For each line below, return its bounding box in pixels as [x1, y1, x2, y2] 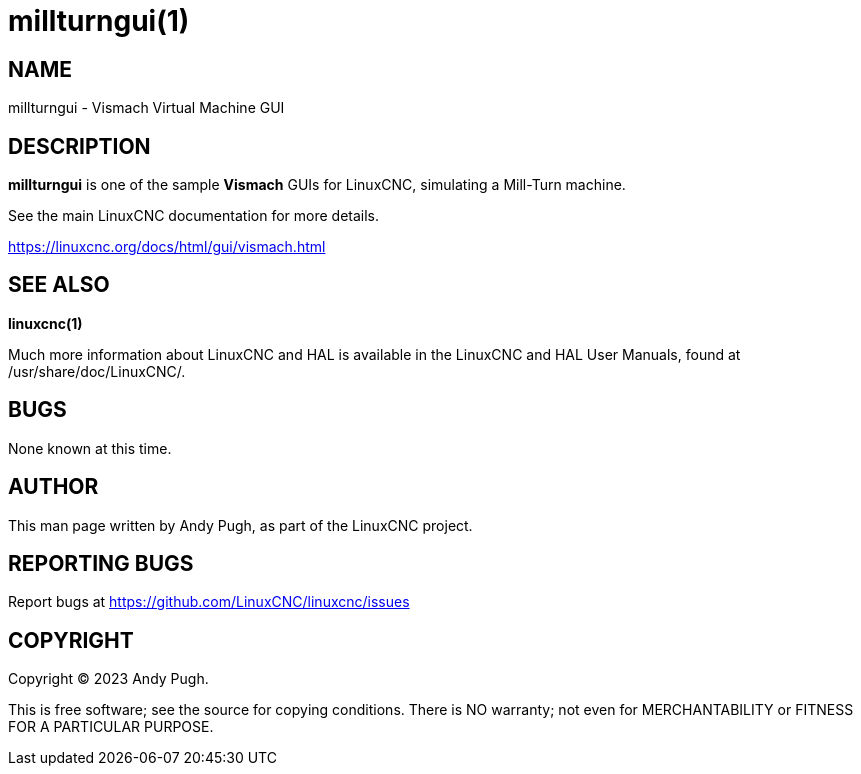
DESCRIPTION [8, 133, 151, 159]
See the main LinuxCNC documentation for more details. [8, 207, 380, 225]
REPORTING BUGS [8, 550, 194, 576]
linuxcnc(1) [8, 314, 83, 332]
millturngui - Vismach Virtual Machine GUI [8, 99, 285, 117]
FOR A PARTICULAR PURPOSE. [8, 718, 214, 736]
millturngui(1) [8, 4, 190, 38]
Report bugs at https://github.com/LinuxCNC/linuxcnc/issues [8, 593, 410, 611]
